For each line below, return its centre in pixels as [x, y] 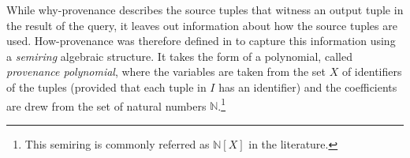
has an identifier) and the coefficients [308, 87]
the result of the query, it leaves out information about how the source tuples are [202, 25]
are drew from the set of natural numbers [106, 105]
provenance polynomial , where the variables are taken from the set [166, 71]
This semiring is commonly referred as [117, 143]
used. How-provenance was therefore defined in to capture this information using [201, 41]
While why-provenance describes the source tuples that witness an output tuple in [205, 9]
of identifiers [372, 71]
